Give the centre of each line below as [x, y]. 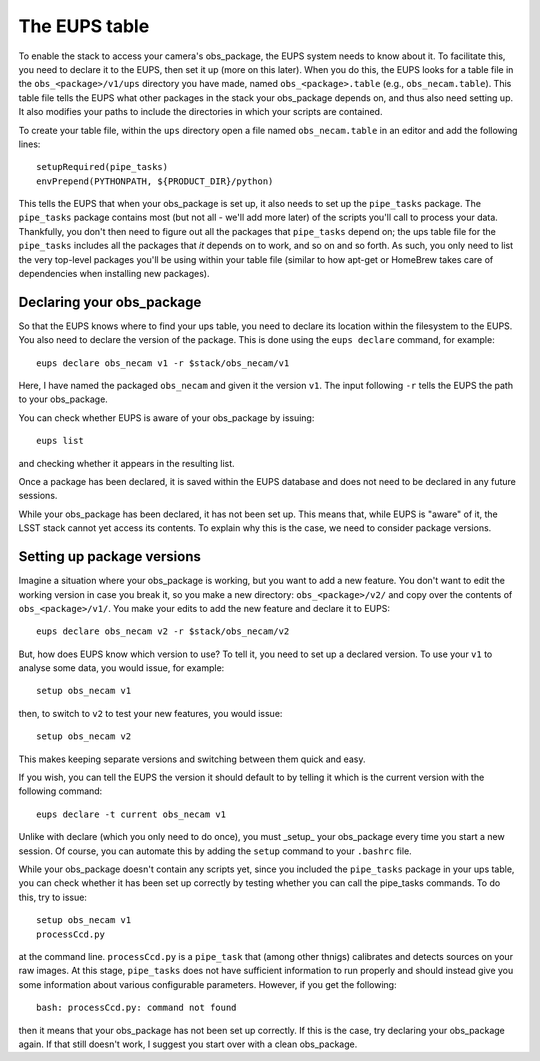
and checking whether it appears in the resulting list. [126, 463]
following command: [60, 791]
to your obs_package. [63, 399]
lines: [29, 144]
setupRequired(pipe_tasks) [102, 167]
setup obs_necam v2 [84, 736]
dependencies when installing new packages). [114, 274]
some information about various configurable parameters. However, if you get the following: [207, 984]
